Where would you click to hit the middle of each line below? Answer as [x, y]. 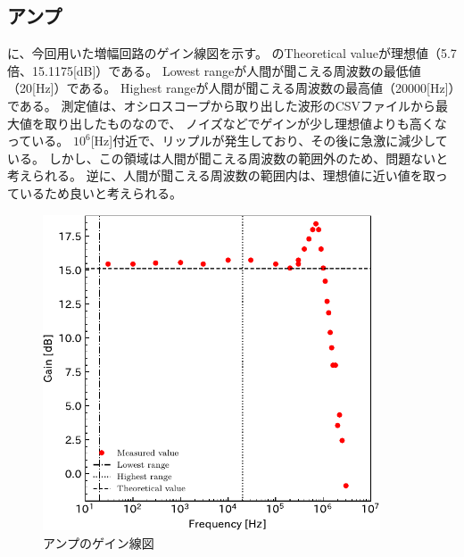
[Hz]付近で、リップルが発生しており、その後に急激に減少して [269, 141]
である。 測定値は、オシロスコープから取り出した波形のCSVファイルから [222, 105]
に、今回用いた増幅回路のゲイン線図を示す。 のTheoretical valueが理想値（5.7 [232, 53]
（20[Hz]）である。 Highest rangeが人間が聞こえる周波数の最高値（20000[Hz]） [231, 88]
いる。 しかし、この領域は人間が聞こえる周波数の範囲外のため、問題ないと [228, 158]
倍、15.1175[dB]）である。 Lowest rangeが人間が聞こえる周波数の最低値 [214, 70]
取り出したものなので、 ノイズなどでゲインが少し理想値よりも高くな [245, 123]
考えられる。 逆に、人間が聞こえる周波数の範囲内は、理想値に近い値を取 [221, 175]
